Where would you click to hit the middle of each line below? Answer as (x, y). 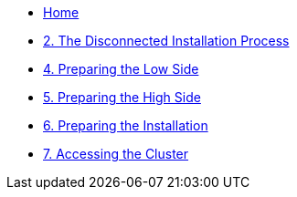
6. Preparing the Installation (126, 125)
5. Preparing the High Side (122, 97)
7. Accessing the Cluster (116, 154)
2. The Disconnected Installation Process (166, 41)
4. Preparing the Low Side (121, 69)
